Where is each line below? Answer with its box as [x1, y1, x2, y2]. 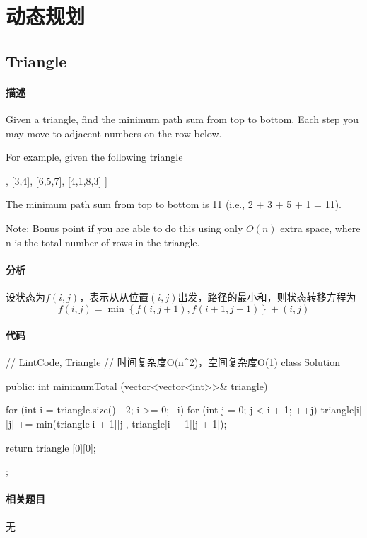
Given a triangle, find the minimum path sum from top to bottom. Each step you [6, 111, 359, 126]
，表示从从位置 [79, 289, 149, 304]
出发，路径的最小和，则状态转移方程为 [177, 289, 356, 304]
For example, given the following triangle [6, 149, 183, 164]
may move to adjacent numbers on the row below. [6, 125, 222, 140]
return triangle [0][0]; [6, 440, 96, 454]
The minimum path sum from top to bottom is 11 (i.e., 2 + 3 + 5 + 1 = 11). [6, 197, 342, 212]
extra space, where [280, 220, 361, 235]
